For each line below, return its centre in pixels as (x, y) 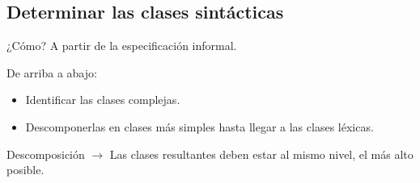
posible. (25, 170)
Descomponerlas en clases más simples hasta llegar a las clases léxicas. (199, 126)
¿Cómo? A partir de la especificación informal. (122, 46)
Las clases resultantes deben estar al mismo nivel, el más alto (261, 154)
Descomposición (46, 154)
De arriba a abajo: (52, 72)
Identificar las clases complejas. (103, 100)
